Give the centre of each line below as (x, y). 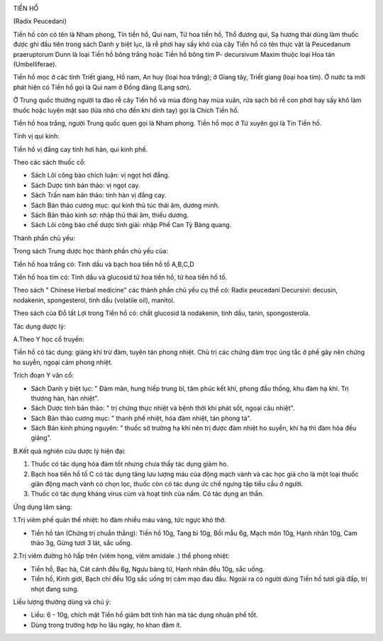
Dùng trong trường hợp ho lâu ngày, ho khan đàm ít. (106, 625)
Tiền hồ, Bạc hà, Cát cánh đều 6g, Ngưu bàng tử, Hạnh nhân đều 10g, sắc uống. (148, 569)
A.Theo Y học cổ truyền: (49, 339)
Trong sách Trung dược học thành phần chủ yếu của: (90, 251)
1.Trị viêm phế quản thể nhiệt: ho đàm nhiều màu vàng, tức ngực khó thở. (120, 520)
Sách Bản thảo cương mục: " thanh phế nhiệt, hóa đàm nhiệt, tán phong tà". (141, 418)
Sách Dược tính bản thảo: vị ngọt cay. (86, 185)
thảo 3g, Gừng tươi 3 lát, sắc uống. (82, 542)
